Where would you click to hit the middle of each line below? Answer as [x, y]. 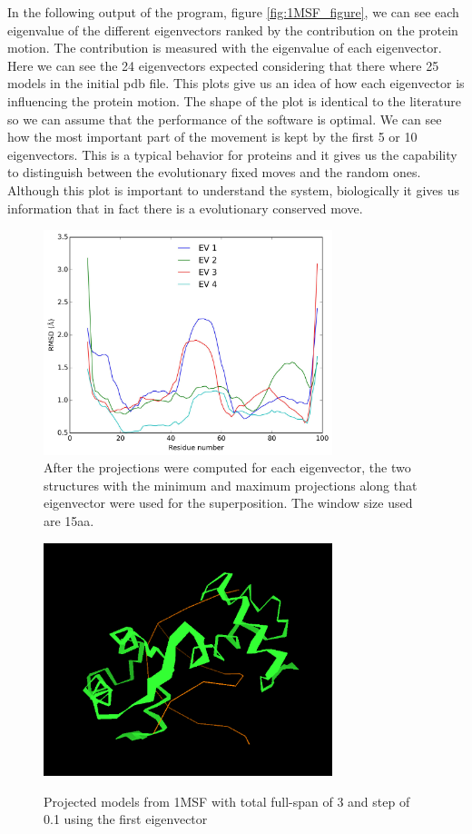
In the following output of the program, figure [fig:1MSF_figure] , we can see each [233, 12]
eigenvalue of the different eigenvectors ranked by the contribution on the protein [233, 30]
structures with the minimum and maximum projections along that [231, 485]
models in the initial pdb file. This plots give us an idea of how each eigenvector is [236, 83]
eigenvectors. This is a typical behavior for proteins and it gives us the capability [232, 154]
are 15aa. [69, 521]
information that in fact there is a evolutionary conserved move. [185, 208]
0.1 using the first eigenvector [126, 819]
